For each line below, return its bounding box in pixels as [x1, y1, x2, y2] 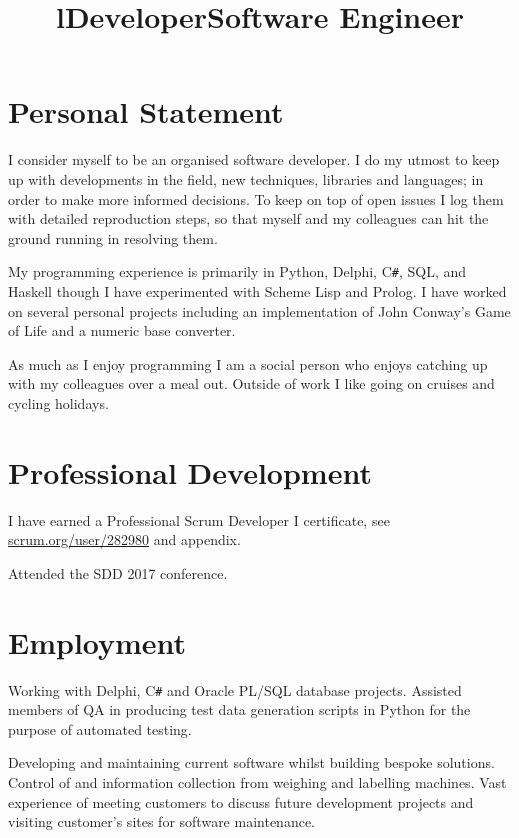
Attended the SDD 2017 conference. [8, 562, 228, 583]
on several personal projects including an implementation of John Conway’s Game [8, 300, 511, 321]
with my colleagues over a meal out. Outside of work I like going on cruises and [8, 373, 495, 394]
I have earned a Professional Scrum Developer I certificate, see [8, 509, 390, 530]
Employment [8, 621, 187, 662]
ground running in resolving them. [8, 227, 218, 248]
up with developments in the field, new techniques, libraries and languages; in [8, 168, 484, 189]
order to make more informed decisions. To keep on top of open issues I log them [8, 188, 504, 209]
